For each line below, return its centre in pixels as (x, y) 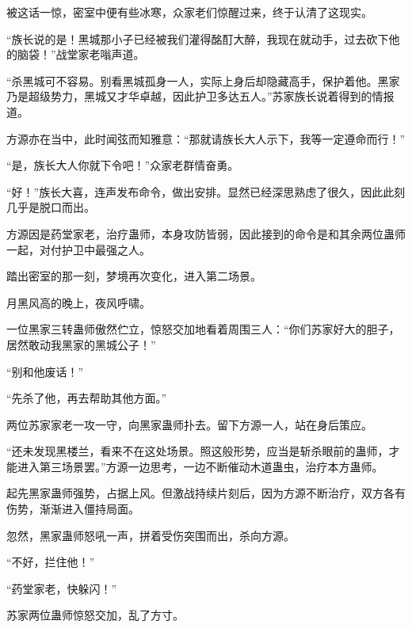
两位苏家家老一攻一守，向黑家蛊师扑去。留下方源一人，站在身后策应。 (189, 424)
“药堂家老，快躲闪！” (62, 588)
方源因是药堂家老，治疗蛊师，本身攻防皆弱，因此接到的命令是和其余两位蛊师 (206, 233)
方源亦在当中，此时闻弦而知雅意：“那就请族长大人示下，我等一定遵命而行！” (206, 138)
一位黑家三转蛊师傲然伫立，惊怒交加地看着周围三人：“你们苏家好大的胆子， (203, 329)
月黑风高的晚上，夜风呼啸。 (78, 302)
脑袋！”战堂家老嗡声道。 (81, 54)
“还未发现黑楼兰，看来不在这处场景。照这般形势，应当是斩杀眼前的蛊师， (198, 451)
